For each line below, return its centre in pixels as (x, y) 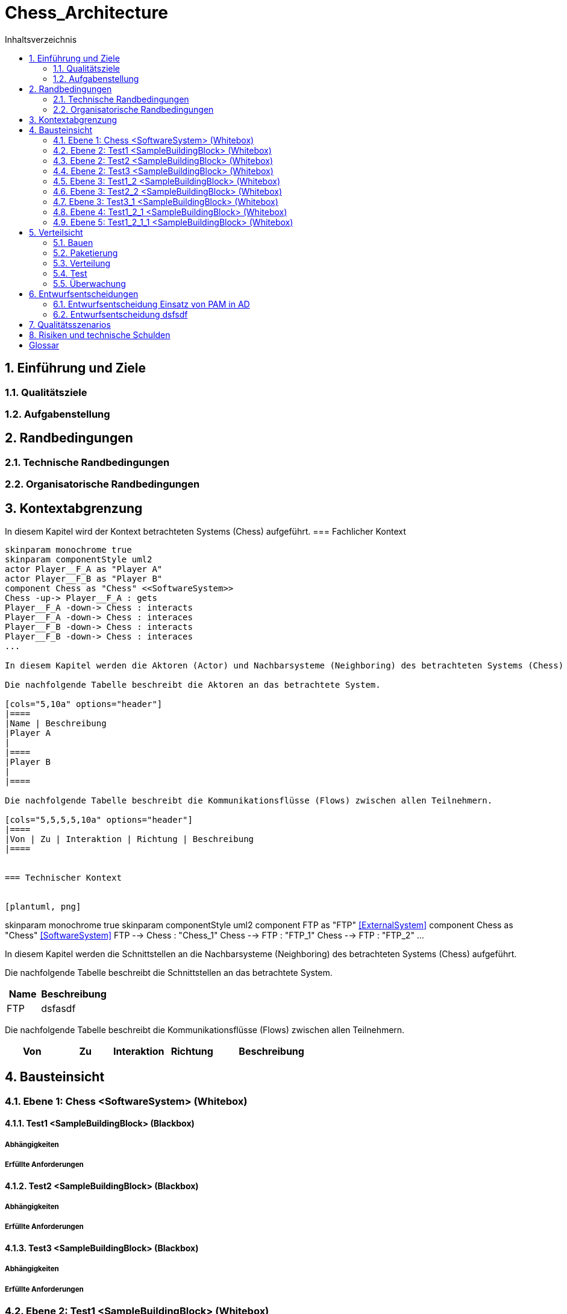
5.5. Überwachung (89, 283)
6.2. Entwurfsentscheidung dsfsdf (121, 314)
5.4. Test (70, 273)
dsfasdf (58, 1009)
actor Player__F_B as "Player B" (84, 579)
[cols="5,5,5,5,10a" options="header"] (99, 820)
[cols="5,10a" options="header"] (84, 704)
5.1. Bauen (73, 242)
